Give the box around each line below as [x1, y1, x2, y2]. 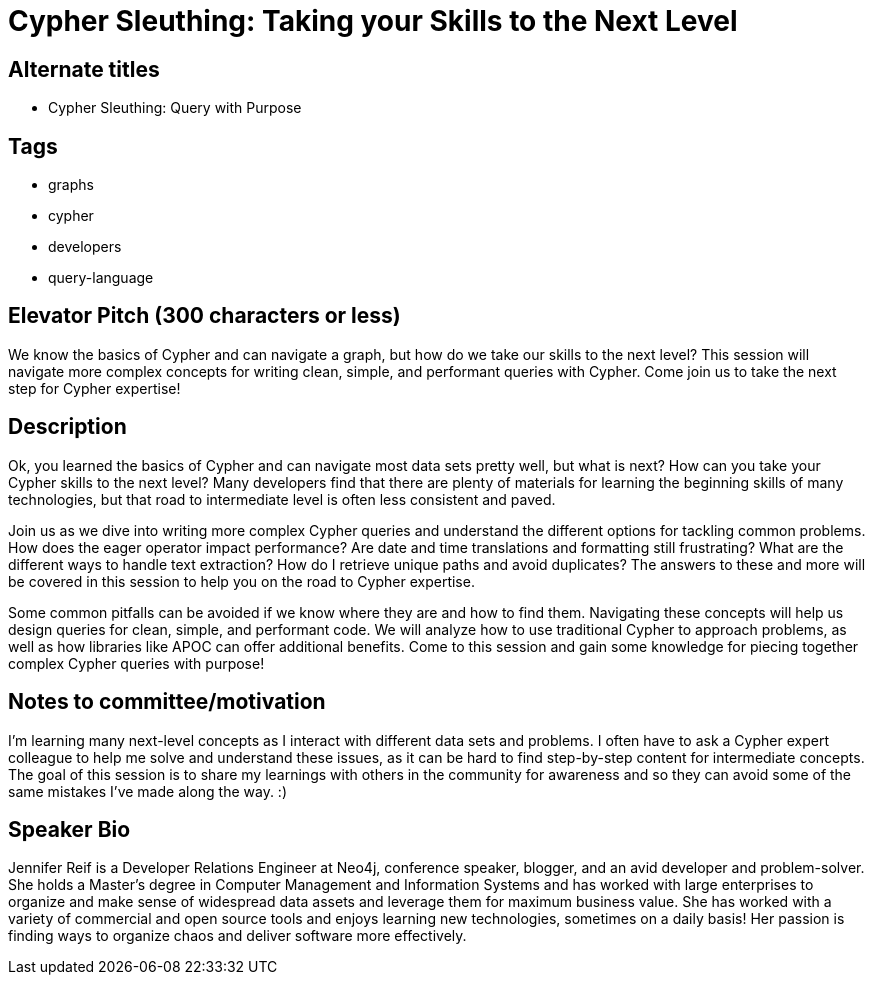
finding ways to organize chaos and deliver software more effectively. [8, 927, 467, 945]
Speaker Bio [8, 816, 131, 842]
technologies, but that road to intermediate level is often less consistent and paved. [8, 490, 556, 508]
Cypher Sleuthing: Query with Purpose [48, 99, 302, 117]
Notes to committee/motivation [8, 689, 326, 715]
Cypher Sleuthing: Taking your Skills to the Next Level [8, 4, 738, 38]
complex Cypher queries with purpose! [8, 654, 265, 672]
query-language [48, 269, 154, 287]
